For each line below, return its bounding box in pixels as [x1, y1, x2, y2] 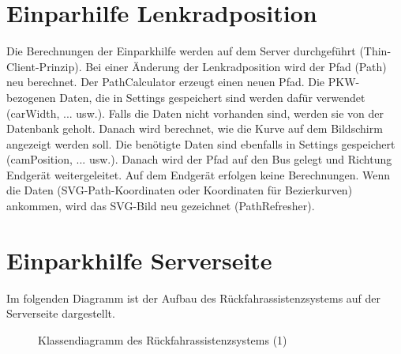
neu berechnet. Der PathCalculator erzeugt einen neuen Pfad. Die [6, 73, 325, 90]
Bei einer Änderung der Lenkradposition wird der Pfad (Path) [85, 58, 387, 74]
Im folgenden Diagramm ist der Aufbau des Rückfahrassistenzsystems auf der [6, 289, 381, 306]
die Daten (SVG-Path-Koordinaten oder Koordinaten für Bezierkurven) [6, 182, 353, 198]
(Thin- [359, 43, 392, 59]
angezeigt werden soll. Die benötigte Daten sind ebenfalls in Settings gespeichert [6, 135, 395, 152]
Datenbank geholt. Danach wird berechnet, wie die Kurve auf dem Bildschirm [6, 120, 383, 137]
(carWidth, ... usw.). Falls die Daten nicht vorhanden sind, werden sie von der [6, 104, 384, 121]
